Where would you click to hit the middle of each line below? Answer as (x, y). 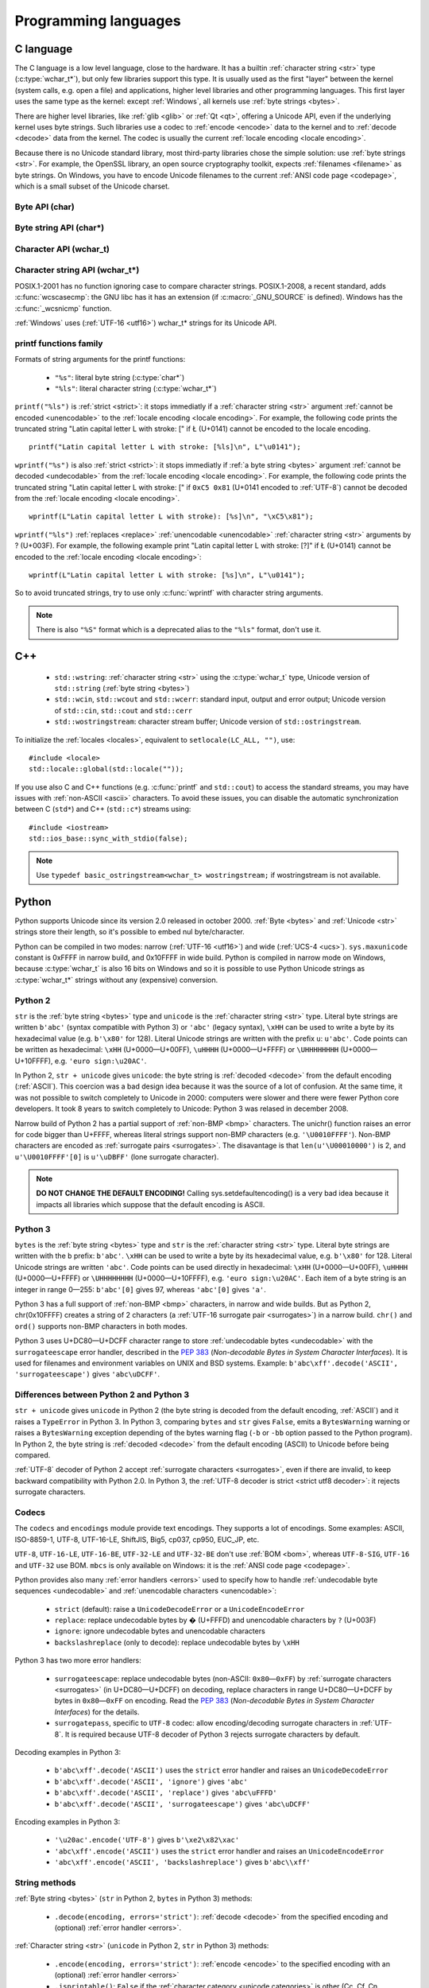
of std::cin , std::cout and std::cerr (124, 710)
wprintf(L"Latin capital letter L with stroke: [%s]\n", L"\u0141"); (167, 575)
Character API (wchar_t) (62, 249)
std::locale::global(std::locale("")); (106, 769)
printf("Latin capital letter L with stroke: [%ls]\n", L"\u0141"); (165, 447)
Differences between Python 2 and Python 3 (102, 1395)
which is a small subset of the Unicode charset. (92, 186)
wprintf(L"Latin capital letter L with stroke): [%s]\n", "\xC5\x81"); (171, 516)
